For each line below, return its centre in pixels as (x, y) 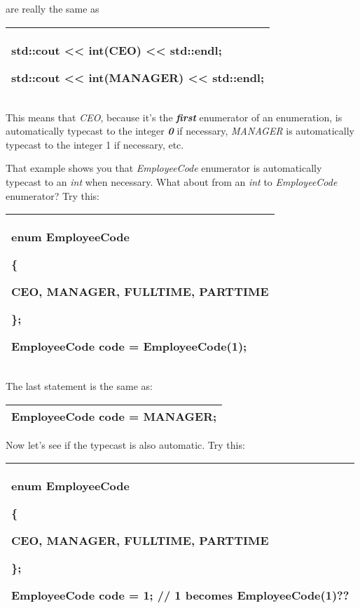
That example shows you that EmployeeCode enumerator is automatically (164, 168)
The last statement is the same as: (79, 386)
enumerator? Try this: (53, 195)
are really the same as (53, 8)
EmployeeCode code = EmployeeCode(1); (129, 346)
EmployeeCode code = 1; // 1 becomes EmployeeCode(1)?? (180, 595)
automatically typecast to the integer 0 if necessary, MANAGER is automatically (180, 131)
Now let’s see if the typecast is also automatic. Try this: (125, 444)
